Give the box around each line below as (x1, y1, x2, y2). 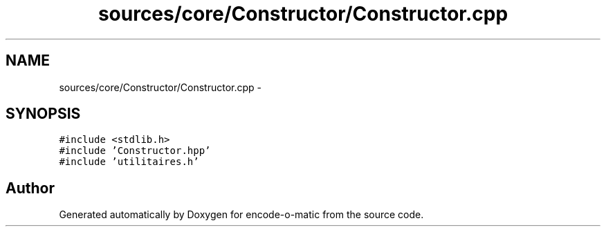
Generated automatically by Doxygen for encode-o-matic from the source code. (59, 209, 424, 221)
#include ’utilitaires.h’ (59, 156, 199, 168)
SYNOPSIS (6, 105, 81, 123)
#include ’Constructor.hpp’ (59, 145, 211, 157)
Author (6, 179, 55, 197)
